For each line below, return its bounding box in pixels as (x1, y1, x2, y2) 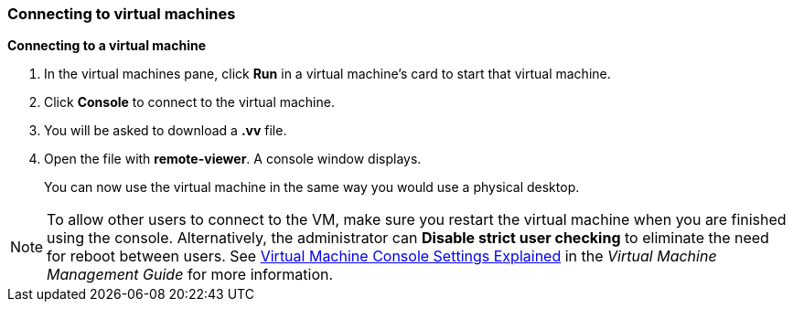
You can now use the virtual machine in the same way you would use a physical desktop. (44, 179, 580, 196)
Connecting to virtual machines (7, 5, 236, 23)
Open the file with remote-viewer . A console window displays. (44, 151, 422, 167)
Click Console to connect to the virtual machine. (44, 94, 335, 111)
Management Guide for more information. (47, 265, 334, 284)
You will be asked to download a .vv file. (44, 123, 287, 139)
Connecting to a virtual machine (7, 37, 207, 54)
